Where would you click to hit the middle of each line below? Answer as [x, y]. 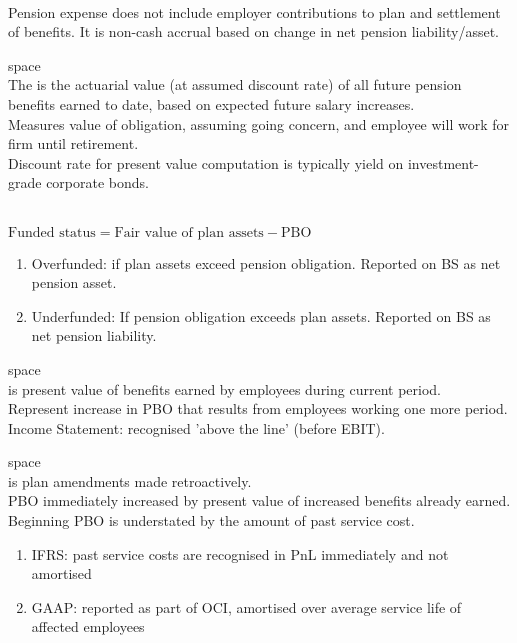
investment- [443, 162]
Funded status [52, 232]
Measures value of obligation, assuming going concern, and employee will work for [258, 123]
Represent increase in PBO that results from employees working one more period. [258, 408]
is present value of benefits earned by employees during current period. [224, 388]
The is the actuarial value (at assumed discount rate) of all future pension [235, 84]
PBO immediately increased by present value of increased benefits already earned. [259, 500]
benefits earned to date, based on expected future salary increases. [211, 103]
